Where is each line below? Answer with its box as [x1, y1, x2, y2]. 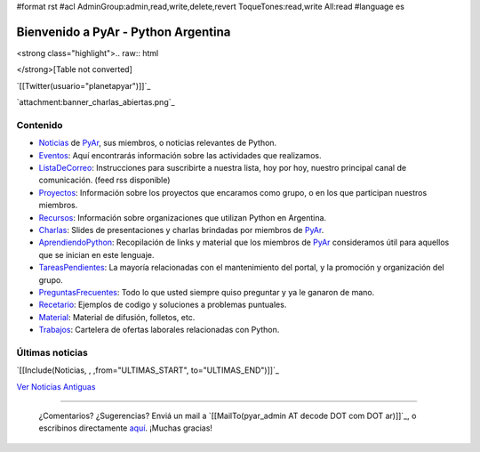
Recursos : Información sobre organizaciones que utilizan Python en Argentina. [38, 212, 327, 222]
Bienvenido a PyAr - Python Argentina [16, 24, 231, 39]
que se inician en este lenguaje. [38, 249, 155, 260]
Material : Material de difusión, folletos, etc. [38, 311, 196, 322]
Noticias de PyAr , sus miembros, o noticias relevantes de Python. [38, 138, 277, 149]
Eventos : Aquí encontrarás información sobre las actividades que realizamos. [38, 149, 322, 160]
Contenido [16, 118, 63, 131]
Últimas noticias [16, 346, 88, 359]
